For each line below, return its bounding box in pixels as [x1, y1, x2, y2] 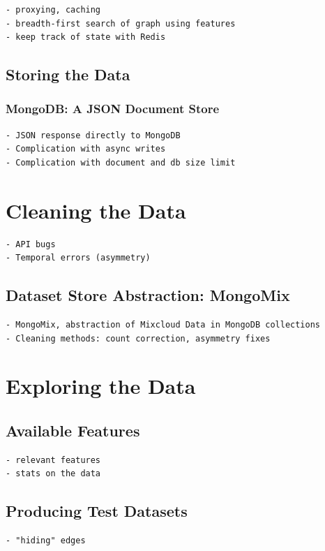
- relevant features [6, 455, 101, 465]
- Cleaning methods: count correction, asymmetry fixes [6, 333, 271, 344]
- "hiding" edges [6, 536, 86, 546]
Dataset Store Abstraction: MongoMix [6, 284, 290, 306]
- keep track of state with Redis [6, 32, 166, 43]
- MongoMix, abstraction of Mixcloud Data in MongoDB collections [6, 320, 321, 330]
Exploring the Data [6, 372, 196, 400]
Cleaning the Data [6, 196, 186, 224]
